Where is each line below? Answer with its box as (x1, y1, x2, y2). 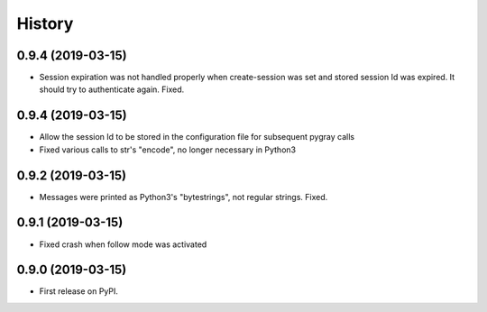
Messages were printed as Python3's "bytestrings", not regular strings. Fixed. (39, 191, 328, 202)
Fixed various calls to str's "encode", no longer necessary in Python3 (39, 144, 297, 155)
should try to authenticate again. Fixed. (39, 84, 185, 95)
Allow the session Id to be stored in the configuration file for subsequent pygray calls (39, 132, 355, 142)
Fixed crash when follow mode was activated (39, 239, 207, 250)
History (16, 14, 74, 33)
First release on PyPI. (39, 286, 119, 297)
